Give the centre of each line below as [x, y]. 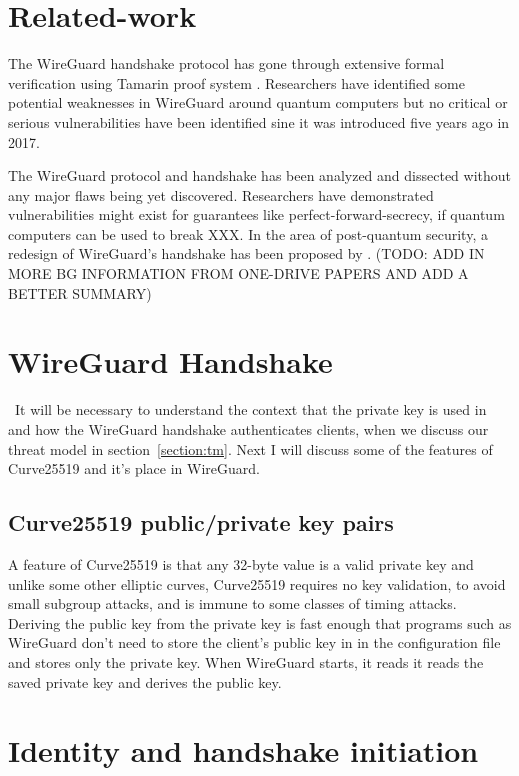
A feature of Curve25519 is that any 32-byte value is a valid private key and [241, 563]
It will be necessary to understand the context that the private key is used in [250, 409]
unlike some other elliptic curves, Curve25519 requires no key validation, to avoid [257, 583]
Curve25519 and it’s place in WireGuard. [134, 468]
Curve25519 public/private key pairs [201, 522]
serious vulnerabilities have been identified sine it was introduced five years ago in [259, 121]
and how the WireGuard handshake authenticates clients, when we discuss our [248, 428]
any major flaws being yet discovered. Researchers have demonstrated [221, 194]
